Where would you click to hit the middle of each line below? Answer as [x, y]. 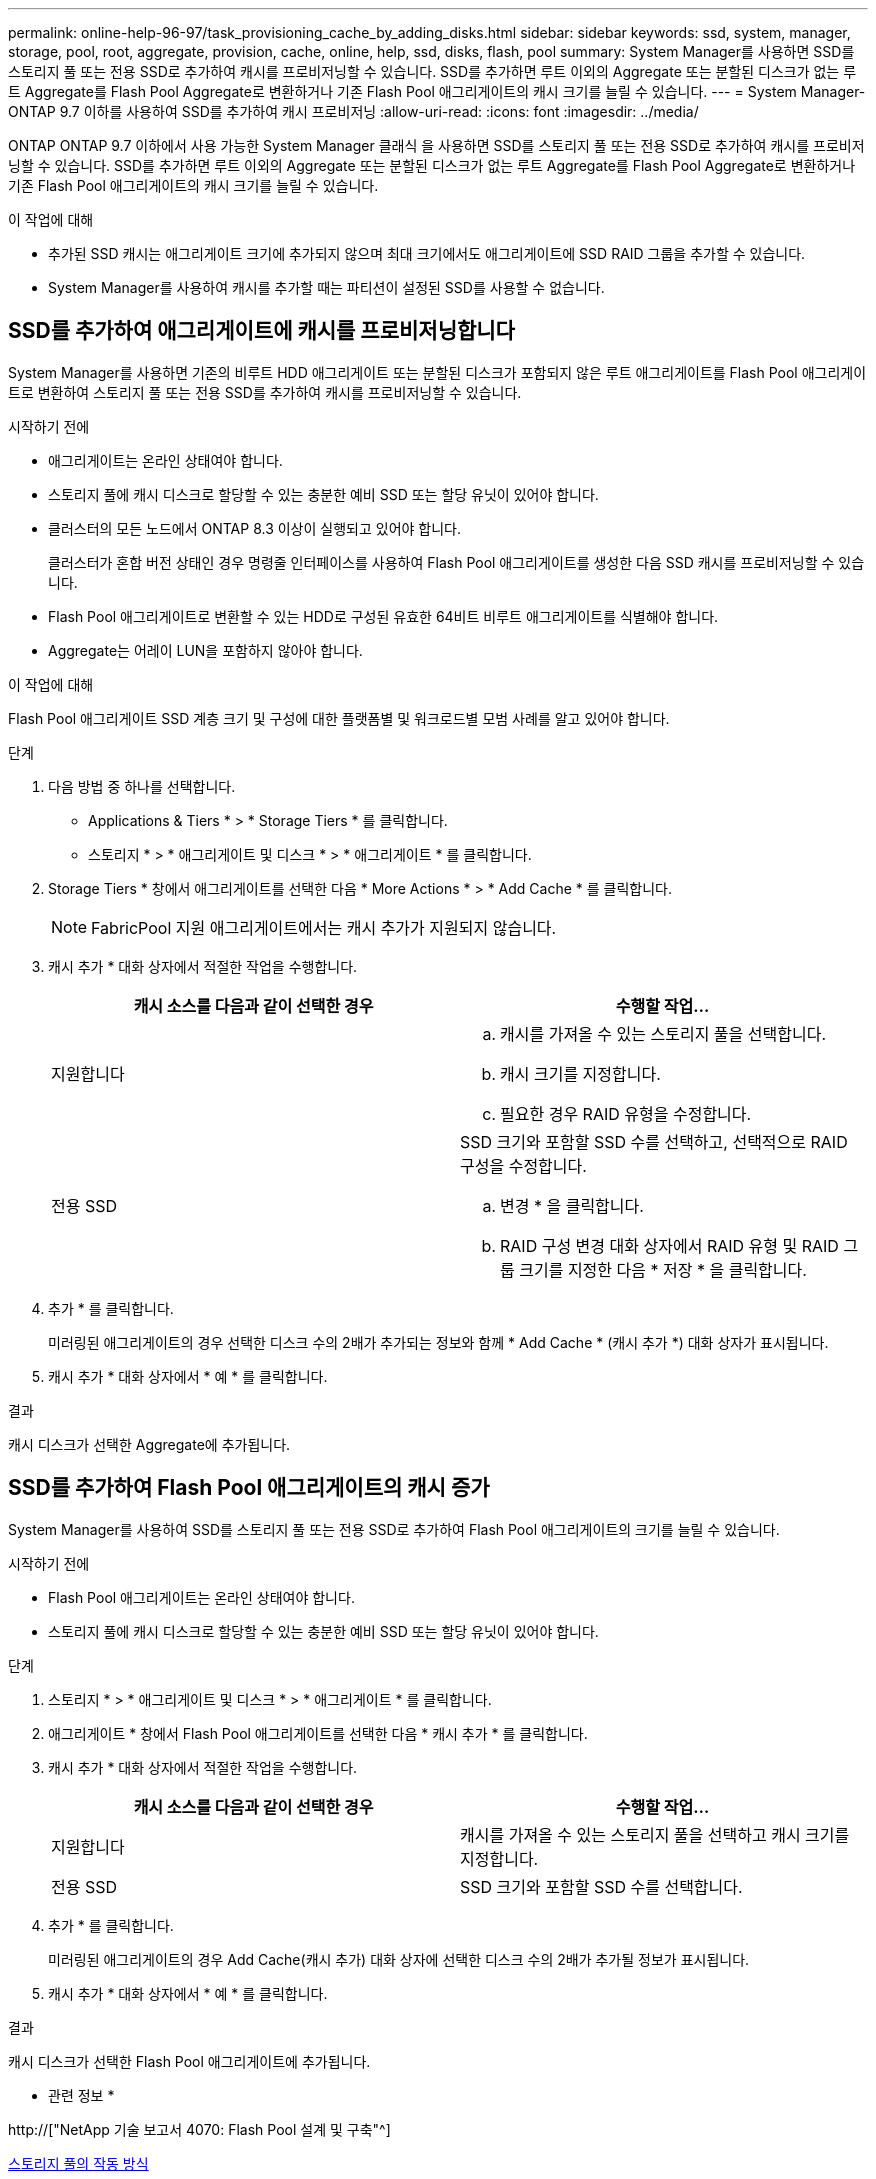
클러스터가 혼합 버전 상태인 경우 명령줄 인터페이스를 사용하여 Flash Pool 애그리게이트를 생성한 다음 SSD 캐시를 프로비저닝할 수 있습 [456, 562]
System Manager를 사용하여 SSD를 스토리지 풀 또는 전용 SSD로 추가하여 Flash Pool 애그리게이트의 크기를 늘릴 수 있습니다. [394, 1529]
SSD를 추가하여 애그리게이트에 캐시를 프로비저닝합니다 [261, 331]
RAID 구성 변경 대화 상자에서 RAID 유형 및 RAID [669, 1245]
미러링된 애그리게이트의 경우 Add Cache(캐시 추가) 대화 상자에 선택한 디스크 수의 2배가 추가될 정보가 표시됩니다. [399, 1959]
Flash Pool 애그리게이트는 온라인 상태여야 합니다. [201, 1597]
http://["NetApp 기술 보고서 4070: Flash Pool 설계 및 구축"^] [199, 2129]
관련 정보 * [81, 2095]
